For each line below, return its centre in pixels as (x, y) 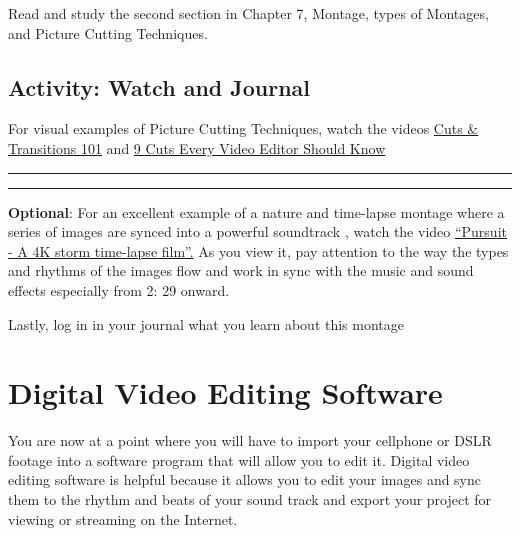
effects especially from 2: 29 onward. (119, 289)
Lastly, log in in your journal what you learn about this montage (206, 323)
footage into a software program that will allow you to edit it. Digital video (239, 459)
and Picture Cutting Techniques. (108, 32)
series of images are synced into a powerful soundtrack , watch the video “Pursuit (257, 231)
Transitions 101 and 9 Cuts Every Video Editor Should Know (197, 147)
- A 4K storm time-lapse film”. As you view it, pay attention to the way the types (258, 250)
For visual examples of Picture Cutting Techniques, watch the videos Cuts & (243, 128)
